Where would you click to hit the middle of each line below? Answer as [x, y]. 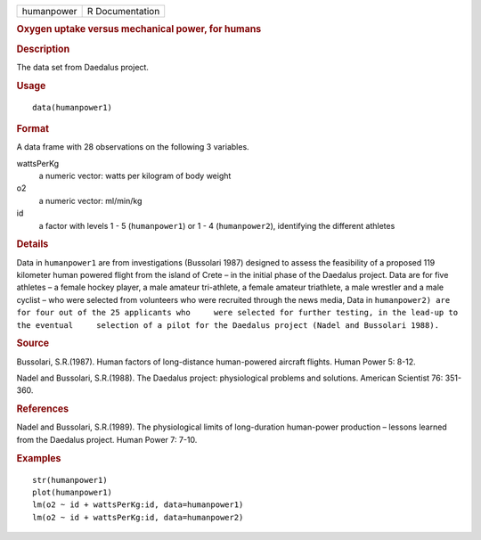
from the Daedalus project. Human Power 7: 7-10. [107, 439]
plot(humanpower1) [73, 492]
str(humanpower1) [70, 480]
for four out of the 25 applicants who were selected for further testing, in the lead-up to [237, 313]
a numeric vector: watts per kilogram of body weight [135, 176]
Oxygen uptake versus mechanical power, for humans [139, 29]
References [43, 409]
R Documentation [123, 11]
